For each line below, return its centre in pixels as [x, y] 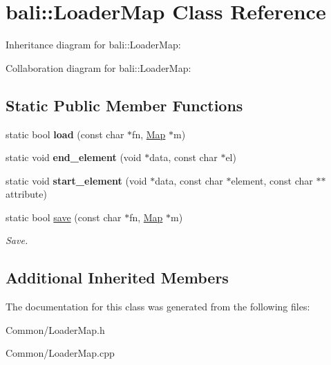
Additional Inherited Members [117, 278]
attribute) [26, 194]
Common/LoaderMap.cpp [60, 353]
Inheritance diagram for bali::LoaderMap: [93, 45]
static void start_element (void [76, 180]
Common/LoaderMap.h [55, 329]
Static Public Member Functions [124, 105]
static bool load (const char [65, 134]
